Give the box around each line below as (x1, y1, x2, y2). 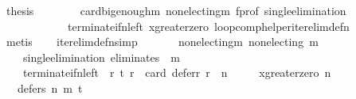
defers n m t (17, 79, 83, 96)
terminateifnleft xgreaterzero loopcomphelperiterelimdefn (67, 17, 350, 34)
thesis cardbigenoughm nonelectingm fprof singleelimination (6, 2, 346, 18)
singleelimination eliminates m (22, 48, 180, 65)
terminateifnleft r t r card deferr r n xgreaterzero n (22, 64, 331, 81)
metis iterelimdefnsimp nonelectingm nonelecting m (6, 33, 319, 50)
